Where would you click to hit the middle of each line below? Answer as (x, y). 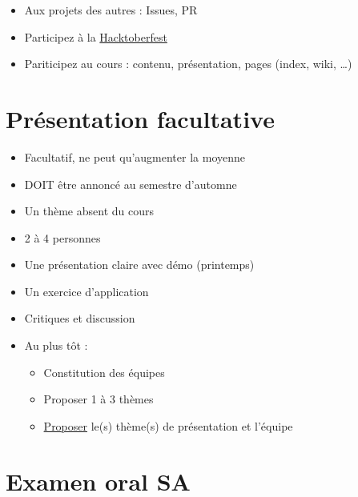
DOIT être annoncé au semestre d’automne (131, 184)
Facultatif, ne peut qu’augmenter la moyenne (135, 156)
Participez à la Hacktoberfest (96, 36)
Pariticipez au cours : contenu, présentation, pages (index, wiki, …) (188, 64)
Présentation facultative (140, 118)
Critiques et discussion (80, 318)
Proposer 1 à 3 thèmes (99, 399)
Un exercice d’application (86, 291)
